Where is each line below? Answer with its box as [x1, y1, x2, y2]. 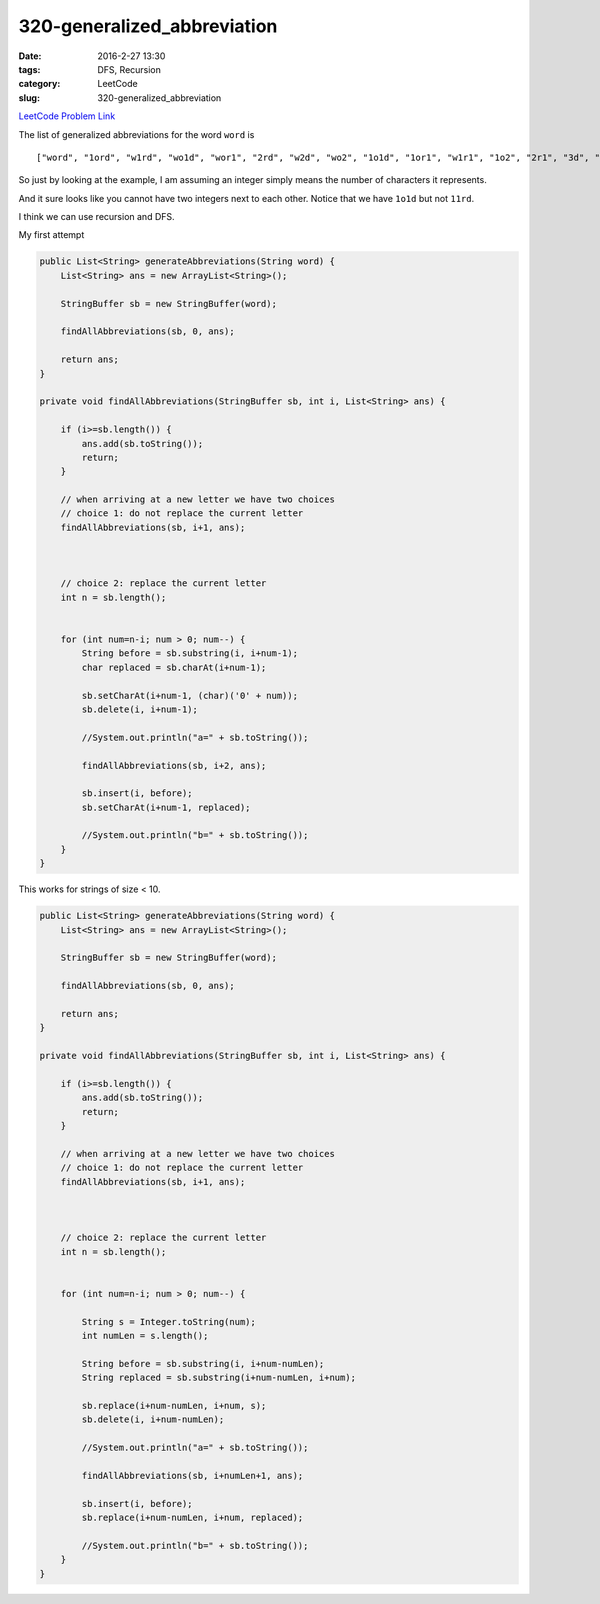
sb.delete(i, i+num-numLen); [81, 1414, 225, 1425]
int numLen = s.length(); [81, 1330, 209, 1341]
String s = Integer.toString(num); [81, 1316, 257, 1327]
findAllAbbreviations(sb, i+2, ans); [81, 760, 267, 771]
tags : [18, 63, 41, 75]
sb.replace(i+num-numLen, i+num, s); [81, 1400, 267, 1411]
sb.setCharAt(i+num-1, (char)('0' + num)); [81, 690, 299, 701]
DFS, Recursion [97, 63, 162, 75]
